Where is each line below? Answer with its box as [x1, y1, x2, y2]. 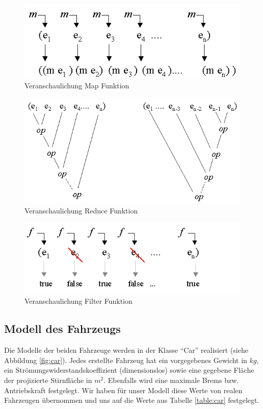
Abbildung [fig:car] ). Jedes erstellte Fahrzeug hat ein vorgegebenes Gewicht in [4, 354, 247, 365]
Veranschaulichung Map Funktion [24, 80, 129, 91]
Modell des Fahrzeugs [4, 321, 121, 336]
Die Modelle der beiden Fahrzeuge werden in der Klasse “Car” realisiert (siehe [4, 345, 248, 355]
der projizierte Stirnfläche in [4, 374, 92, 385]
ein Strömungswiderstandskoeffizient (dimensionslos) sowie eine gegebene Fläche [4, 365, 254, 375]
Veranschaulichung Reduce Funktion [24, 205, 138, 215]
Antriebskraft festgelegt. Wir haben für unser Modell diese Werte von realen [4, 384, 243, 395]
